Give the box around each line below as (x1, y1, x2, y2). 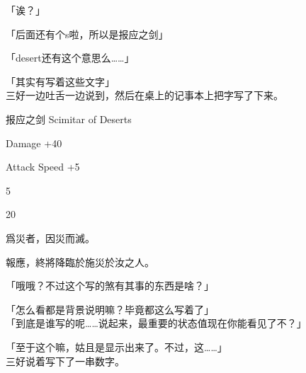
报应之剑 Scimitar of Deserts (6, 111, 132, 126)
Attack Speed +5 (6, 159, 80, 174)
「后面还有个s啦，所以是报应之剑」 (6, 26, 169, 41)
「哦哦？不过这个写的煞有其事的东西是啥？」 (6, 278, 214, 293)
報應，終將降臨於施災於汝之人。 (6, 254, 154, 269)
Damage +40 (6, 135, 62, 150)
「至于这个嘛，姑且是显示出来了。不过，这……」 (6, 339, 227, 354)
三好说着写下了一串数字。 (6, 353, 125, 368)
